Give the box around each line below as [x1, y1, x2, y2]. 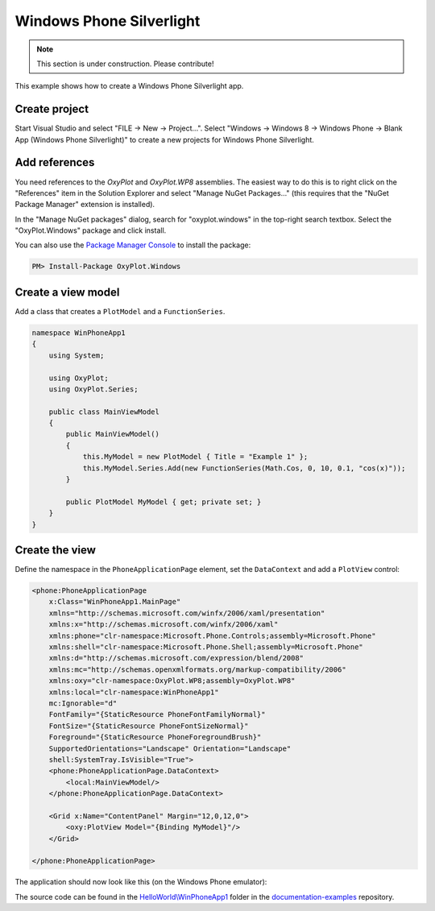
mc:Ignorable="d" [48, 698, 118, 708]
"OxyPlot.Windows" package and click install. [14, 226, 167, 235]
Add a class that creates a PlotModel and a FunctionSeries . [14, 306, 226, 316]
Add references [14, 155, 95, 169]
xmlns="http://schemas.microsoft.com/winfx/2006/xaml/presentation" [48, 608, 325, 618]
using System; [48, 350, 105, 360]
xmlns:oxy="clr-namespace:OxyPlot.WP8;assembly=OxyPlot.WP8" [48, 677, 296, 685]
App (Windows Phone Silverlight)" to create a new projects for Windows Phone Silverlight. [14, 135, 314, 144]
